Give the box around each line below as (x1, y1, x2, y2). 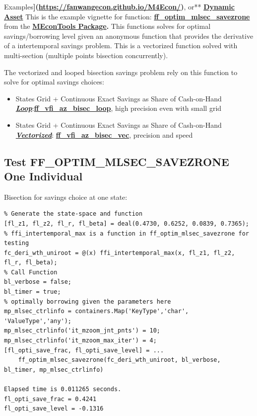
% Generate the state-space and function (4, 210, 143, 218)
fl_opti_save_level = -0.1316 (4, 405, 104, 413)
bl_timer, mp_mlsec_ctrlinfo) (4, 366, 104, 373)
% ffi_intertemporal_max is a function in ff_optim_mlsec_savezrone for (4, 230, 249, 237)
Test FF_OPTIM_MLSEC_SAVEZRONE (4, 154, 229, 169)
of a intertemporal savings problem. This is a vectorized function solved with (4, 40, 238, 51)
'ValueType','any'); (4, 317, 72, 325)
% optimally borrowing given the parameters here (4, 298, 171, 305)
